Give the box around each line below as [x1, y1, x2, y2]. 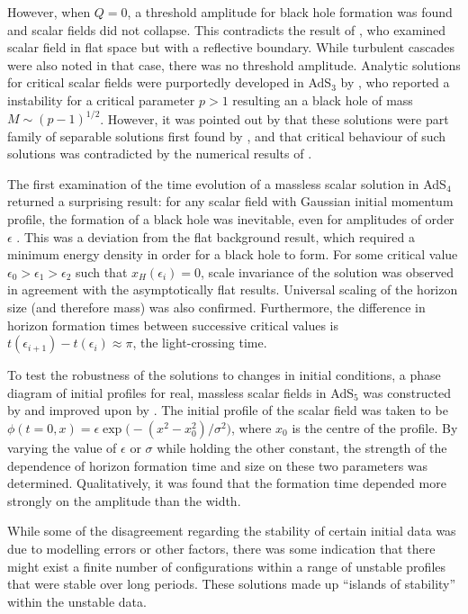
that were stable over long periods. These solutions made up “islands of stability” [7, 574, 456, 593]
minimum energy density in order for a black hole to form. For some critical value [7, 245, 458, 264]
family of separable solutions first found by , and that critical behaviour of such [7, 126, 446, 145]
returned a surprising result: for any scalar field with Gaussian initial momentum [7, 192, 454, 211]
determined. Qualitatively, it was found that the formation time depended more [7, 474, 446, 492]
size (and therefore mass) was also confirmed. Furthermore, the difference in [7, 298, 426, 316]
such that [76, 262, 128, 281]
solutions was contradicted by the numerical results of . [7, 144, 312, 163]
